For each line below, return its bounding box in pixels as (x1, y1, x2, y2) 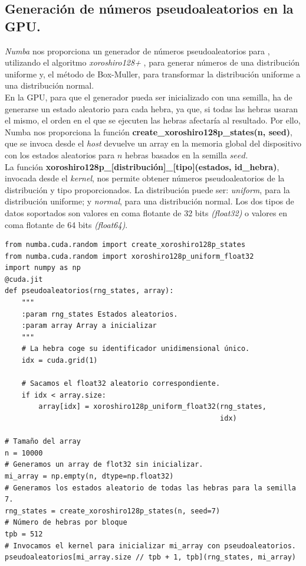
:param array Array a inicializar (21, 321, 157, 330)
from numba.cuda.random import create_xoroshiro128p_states (5, 240, 246, 249)
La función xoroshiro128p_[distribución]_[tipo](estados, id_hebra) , (5, 160, 279, 173)
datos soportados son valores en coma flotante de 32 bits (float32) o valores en (5, 206, 288, 219)
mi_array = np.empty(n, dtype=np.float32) (5, 471, 174, 480)
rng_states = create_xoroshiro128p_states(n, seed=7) (5, 506, 221, 515)
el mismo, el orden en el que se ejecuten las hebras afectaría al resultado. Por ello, (5, 114, 301, 126)
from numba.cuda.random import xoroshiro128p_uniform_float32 (5, 252, 254, 261)
